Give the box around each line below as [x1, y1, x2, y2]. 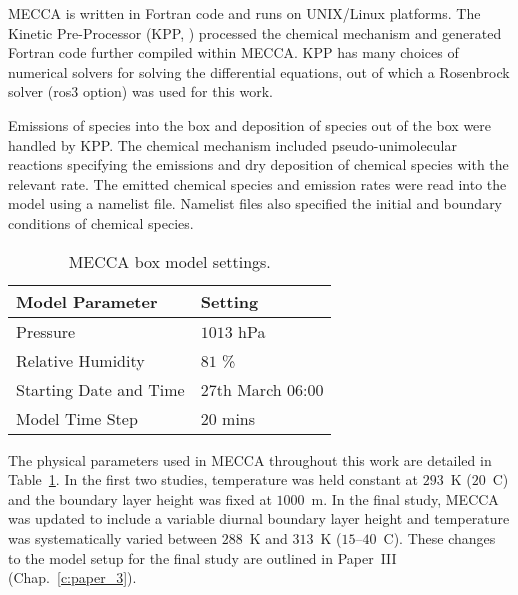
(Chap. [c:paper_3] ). [8, 567, 137, 588]
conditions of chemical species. [8, 212, 194, 233]
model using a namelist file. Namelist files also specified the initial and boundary [8, 193, 503, 214]
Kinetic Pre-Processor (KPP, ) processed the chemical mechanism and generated [8, 22, 502, 43]
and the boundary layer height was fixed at [8, 488, 272, 509]
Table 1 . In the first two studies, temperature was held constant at [8, 469, 418, 490]
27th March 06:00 [200, 377, 324, 401]
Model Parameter [16, 289, 158, 313]
